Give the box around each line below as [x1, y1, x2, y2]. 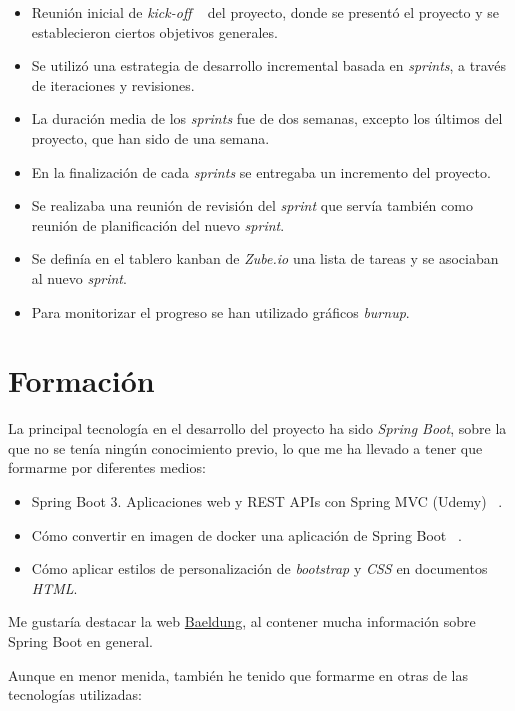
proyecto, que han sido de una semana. [31, 127, 270, 148]
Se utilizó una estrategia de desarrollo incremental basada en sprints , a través [31, 55, 507, 76]
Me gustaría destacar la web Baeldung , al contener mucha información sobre [8, 611, 476, 632]
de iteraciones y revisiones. [31, 74, 195, 95]
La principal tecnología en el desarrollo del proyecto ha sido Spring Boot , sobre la [8, 418, 507, 439]
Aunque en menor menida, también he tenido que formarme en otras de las [8, 664, 468, 685]
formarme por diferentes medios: [8, 457, 206, 478]
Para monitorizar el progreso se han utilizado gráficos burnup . [31, 301, 410, 322]
